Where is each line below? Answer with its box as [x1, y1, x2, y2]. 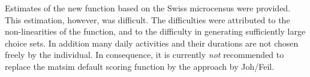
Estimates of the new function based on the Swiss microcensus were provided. [5, 2, 291, 14]
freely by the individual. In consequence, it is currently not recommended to [5, 48, 284, 61]
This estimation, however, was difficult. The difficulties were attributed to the [5, 13, 290, 26]
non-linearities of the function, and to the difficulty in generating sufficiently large [5, 25, 306, 38]
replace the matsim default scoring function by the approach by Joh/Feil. [5, 60, 275, 72]
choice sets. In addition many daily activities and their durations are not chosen [5, 36, 299, 49]
